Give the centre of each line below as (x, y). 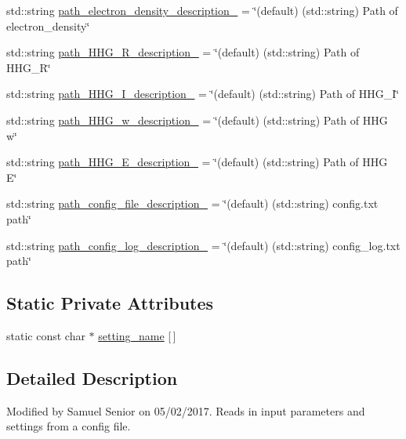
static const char (46, 335)
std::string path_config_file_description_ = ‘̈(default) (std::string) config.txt (192, 203)
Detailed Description (92, 377)
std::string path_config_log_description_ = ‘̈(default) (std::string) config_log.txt (203, 245)
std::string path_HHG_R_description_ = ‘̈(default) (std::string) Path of (183, 52)
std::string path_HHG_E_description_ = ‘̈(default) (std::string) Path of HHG (197, 162)
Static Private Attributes (110, 303)
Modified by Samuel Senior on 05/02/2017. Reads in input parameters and (186, 410)
